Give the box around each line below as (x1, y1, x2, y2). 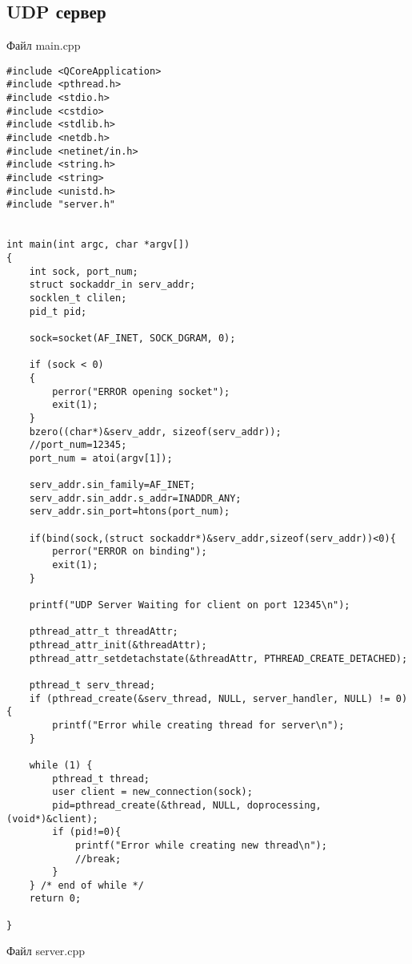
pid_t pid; (29, 305, 87, 317)
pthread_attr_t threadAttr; (29, 626, 178, 638)
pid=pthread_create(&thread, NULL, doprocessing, (52, 799, 322, 811)
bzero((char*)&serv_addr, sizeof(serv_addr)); (29, 426, 282, 438)
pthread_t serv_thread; (29, 679, 156, 691)
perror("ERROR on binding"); (52, 546, 207, 558)
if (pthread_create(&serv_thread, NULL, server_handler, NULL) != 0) (29, 692, 408, 704)
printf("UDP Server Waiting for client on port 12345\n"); (29, 599, 350, 611)
